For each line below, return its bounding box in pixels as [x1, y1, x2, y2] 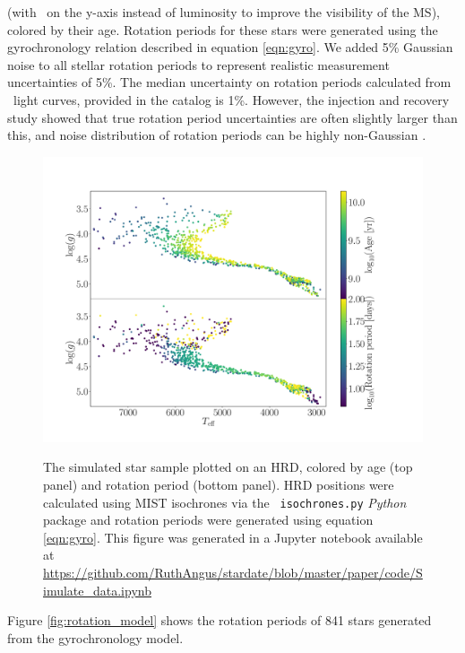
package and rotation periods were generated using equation [43, 510, 374, 529]
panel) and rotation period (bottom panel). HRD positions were [43, 475, 394, 493]
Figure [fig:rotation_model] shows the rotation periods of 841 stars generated [7, 611, 432, 630]
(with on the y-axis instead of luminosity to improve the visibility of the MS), [7, 3, 440, 21]
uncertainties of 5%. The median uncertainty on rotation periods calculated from [7, 73, 452, 91]
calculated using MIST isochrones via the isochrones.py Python [43, 492, 407, 511]
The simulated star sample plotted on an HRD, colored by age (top [43, 457, 413, 476]
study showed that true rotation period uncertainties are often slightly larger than [7, 108, 458, 126]
